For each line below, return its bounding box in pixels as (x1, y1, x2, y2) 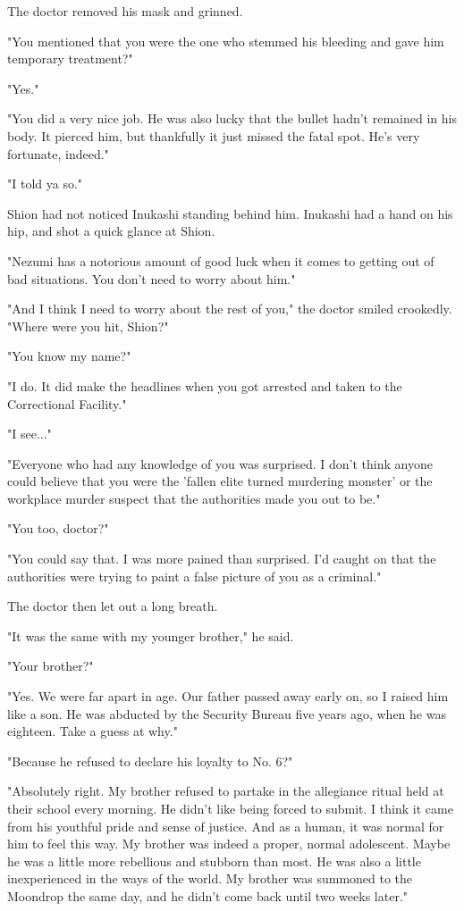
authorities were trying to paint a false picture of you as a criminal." (7, 566, 382, 585)
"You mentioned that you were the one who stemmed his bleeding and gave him (7, 31, 444, 50)
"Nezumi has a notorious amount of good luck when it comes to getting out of (7, 251, 434, 270)
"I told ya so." (7, 174, 83, 193)
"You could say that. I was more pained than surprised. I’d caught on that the (7, 549, 436, 568)
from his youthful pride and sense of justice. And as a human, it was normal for (7, 816, 444, 835)
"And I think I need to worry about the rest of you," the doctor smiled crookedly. (7, 299, 452, 318)
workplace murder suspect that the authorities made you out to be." (7, 489, 381, 507)
